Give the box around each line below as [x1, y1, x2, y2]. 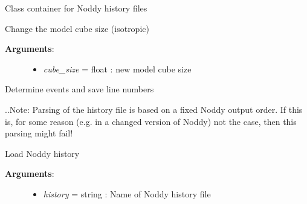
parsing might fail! [5, 127, 73, 139]
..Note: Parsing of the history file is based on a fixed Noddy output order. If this [5, 103, 303, 115]
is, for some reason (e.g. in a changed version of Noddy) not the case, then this [5, 115, 297, 127]
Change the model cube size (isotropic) [5, 22, 149, 34]
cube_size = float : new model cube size [43, 62, 192, 75]
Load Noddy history [5, 147, 80, 159]
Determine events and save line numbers [5, 83, 154, 95]
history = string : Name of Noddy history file [43, 187, 211, 200]
